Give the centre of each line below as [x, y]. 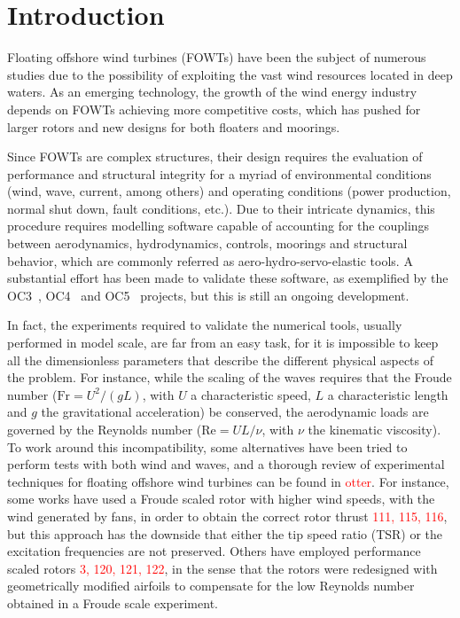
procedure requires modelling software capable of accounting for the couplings [218, 226]
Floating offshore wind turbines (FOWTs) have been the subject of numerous [217, 57]
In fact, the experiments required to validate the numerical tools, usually [205, 325]
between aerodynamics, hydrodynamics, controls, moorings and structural [207, 243]
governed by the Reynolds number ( [105, 429]
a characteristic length [388, 394]
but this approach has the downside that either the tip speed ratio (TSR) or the [225, 533]
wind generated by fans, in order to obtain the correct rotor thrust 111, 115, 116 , [227, 516]
